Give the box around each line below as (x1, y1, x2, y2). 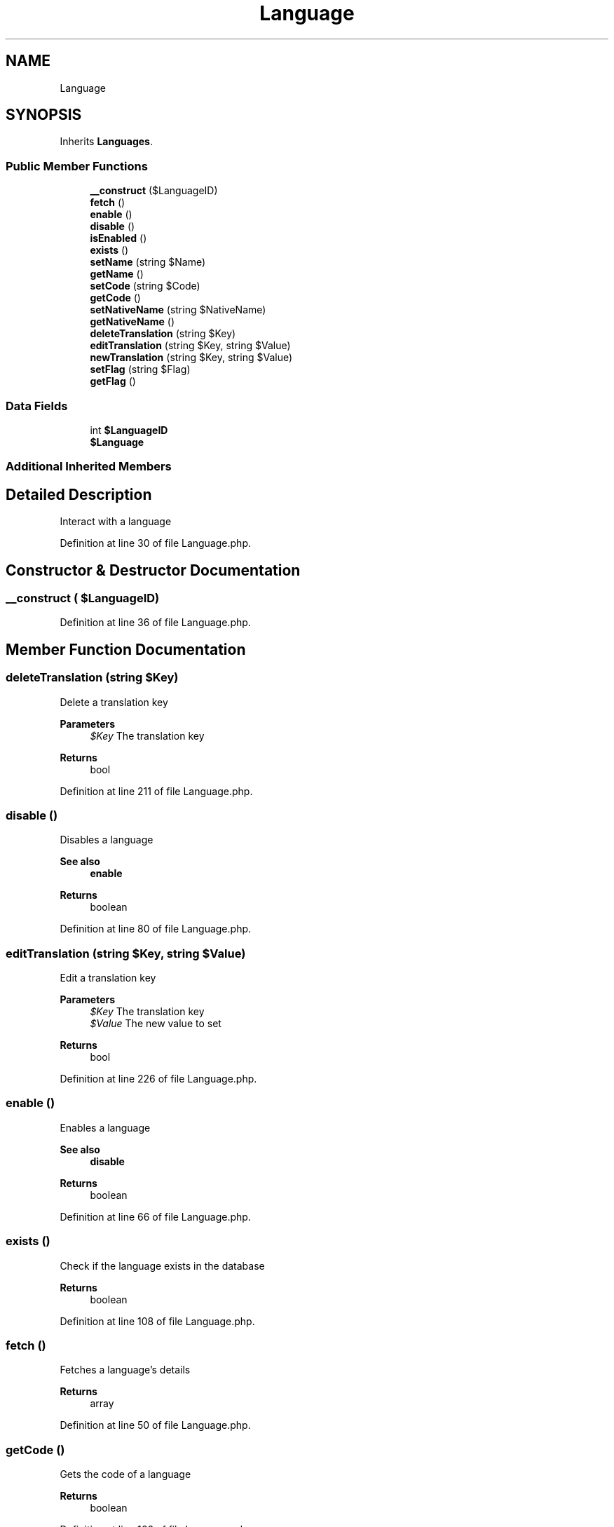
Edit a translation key (60, 972, 156, 984)
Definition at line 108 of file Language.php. (60, 1315, 255, 1327)
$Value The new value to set (90, 1017, 221, 1030)
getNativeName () (90, 315, 175, 328)
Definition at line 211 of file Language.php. (60, 785, 253, 797)
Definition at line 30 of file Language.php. (60, 537, 252, 550)
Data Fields (6, 398, 68, 413)
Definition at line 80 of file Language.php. (60, 923, 252, 935)
